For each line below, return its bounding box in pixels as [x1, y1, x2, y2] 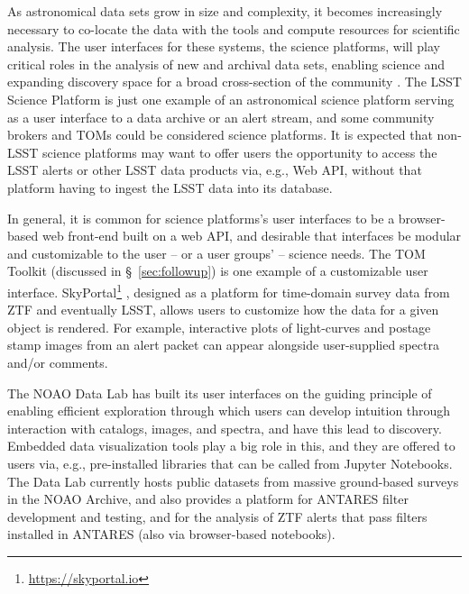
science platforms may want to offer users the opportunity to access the [42, 142, 437, 161]
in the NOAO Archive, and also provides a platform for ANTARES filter [7, 489, 409, 508]
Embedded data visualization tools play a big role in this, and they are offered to [7, 436, 455, 455]
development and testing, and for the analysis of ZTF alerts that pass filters [7, 507, 428, 525]
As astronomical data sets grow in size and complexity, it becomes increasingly [7, 2, 443, 20]
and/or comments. [7, 352, 108, 371]
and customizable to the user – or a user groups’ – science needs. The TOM [7, 243, 426, 262]
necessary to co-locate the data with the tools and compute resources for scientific [7, 19, 460, 38]
